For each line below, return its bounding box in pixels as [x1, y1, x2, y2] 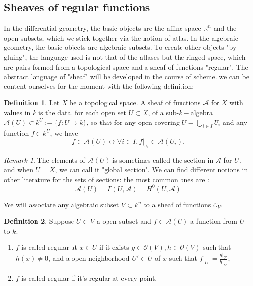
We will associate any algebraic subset [4, 199, 119, 209]
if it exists [99, 242, 129, 252]
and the [213, 23, 237, 33]
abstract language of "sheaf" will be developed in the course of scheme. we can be [4, 71, 249, 82]
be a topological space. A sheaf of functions [70, 97, 201, 108]
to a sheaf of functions [144, 199, 211, 209]
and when [4, 164, 34, 174]
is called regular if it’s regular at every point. [21, 272, 157, 283]
